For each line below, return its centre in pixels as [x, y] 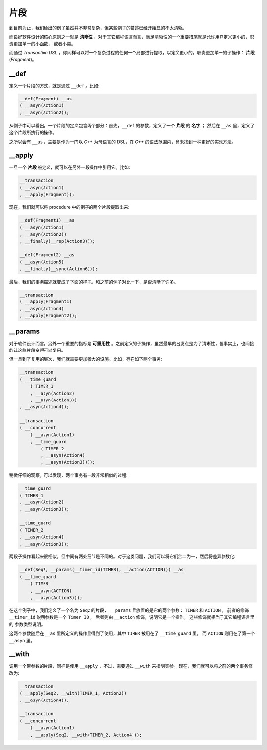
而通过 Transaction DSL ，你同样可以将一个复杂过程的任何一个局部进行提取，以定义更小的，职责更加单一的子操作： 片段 [132, 52]
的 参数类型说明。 [27, 624]
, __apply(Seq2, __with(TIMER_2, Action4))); [86, 735]
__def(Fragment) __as [46, 99]
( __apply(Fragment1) [46, 302]
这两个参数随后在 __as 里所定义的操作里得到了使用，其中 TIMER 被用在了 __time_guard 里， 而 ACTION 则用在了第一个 [132, 633]
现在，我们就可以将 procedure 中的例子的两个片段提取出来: [69, 207]
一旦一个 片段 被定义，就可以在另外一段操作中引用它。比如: [69, 167]
